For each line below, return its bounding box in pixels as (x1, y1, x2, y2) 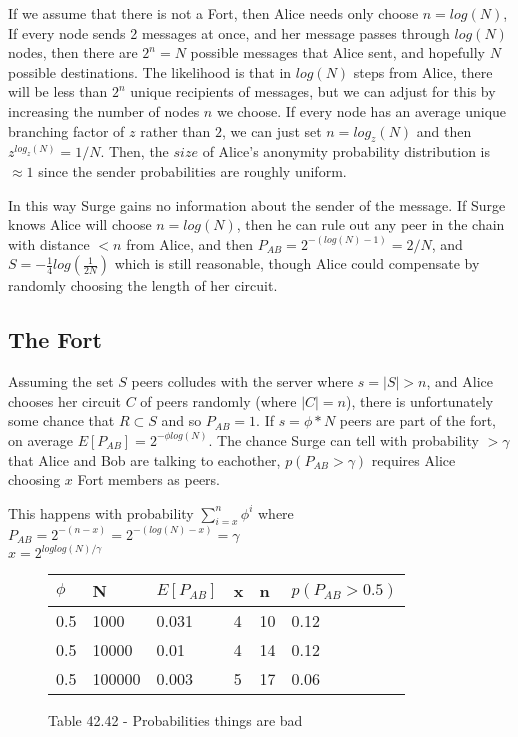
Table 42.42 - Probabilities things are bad (48, 710, 303, 731)
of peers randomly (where (140, 390, 297, 411)
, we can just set (221, 120, 322, 141)
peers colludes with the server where (131, 371, 354, 392)
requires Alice (371, 449, 456, 470)
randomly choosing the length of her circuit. (8, 275, 278, 296)
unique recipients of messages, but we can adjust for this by (130, 81, 496, 102)
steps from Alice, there (353, 61, 493, 82)
